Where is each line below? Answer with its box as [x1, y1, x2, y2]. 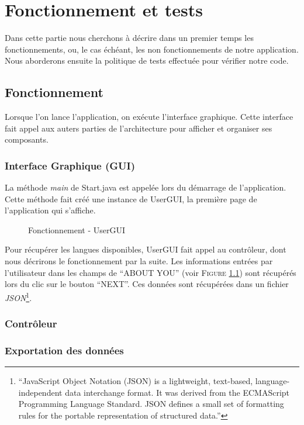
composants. [5, 133, 49, 146]
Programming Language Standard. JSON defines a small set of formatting [18, 398, 284, 410]
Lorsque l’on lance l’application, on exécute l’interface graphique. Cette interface [5, 110, 293, 123]
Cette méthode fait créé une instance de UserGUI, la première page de [5, 192, 257, 205]
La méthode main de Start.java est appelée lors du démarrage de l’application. [5, 181, 286, 194]
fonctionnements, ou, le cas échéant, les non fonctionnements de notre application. [5, 43, 299, 55]
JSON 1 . [5, 289, 32, 303]
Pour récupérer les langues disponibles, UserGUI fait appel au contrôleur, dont [5, 243, 286, 255]
